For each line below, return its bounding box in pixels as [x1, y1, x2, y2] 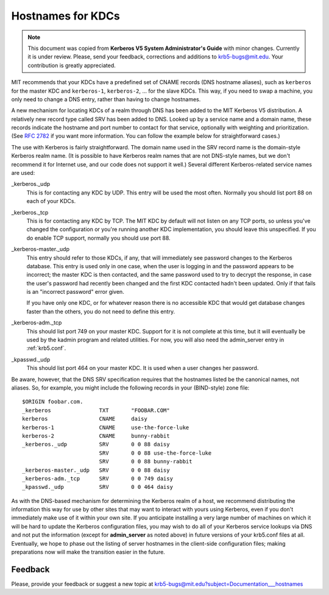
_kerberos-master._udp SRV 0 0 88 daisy [22, 466, 170, 474]
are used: [11, 169, 35, 177]
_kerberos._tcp [11, 208, 49, 216]
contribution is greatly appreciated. [27, 62, 116, 69]
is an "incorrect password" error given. [26, 288, 124, 296]
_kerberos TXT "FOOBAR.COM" [22, 407, 170, 414]
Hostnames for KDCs [11, 9, 120, 23]
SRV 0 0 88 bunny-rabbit [99, 458, 193, 465]
